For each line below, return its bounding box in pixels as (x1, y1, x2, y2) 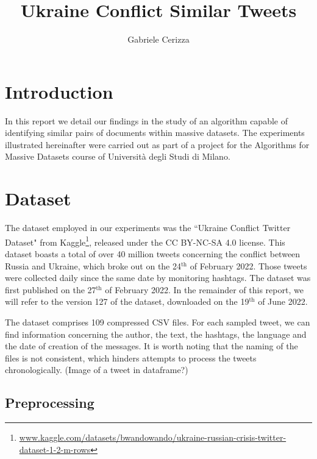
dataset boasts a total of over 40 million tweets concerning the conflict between (5, 247, 301, 260)
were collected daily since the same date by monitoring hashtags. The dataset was (5, 271, 311, 284)
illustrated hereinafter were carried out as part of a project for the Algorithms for (5, 138, 310, 151)
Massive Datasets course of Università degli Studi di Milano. (5, 150, 230, 163)
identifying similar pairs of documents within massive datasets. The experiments (5, 126, 305, 139)
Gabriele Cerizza (127, 33, 190, 46)
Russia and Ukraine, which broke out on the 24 (5, 259, 181, 272)
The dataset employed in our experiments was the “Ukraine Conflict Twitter (5, 221, 291, 234)
